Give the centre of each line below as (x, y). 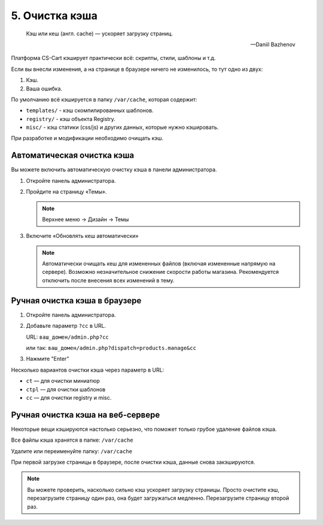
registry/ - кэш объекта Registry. (71, 119)
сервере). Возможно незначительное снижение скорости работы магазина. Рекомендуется (161, 272)
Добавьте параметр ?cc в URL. (66, 326)
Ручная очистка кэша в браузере (76, 301)
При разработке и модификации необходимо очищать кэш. (87, 138)
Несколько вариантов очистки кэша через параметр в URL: (88, 370)
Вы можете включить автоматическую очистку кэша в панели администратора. (114, 170)
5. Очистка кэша (54, 16)
